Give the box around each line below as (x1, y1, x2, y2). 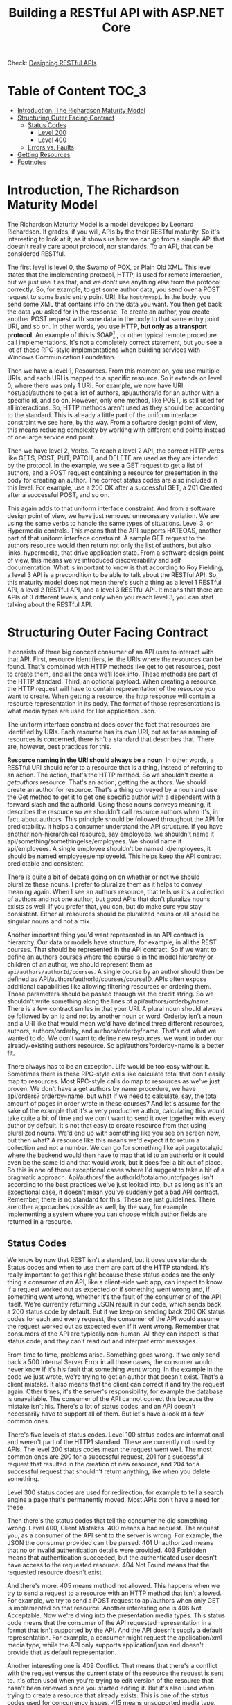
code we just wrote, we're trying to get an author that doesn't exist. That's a (7, 1373, 224, 1381)
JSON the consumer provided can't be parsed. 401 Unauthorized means (7, 1539, 213, 1547)
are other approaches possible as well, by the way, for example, (7, 1202, 189, 1211)
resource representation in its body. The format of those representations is (7, 699, 220, 707)
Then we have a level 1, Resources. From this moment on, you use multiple (7, 366, 220, 375)
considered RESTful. (7, 250, 66, 258)
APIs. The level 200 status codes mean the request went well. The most (7, 1445, 213, 1454)
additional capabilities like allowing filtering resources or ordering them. (7, 982, 211, 990)
